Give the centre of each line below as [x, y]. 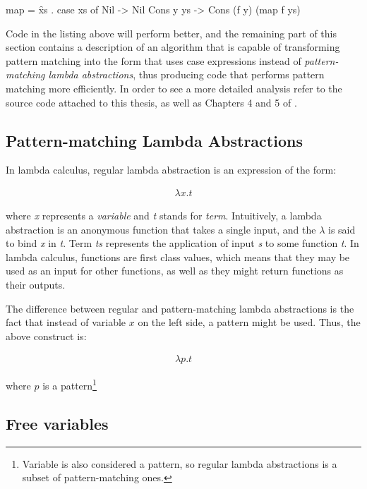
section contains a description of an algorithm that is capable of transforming [173, 47]
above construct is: [46, 336]
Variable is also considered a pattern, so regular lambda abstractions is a [180, 463]
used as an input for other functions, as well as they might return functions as [175, 271]
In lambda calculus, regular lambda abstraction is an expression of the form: [171, 170]
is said [342, 229]
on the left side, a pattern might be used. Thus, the [249, 322]
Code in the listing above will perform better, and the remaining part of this [171, 33]
